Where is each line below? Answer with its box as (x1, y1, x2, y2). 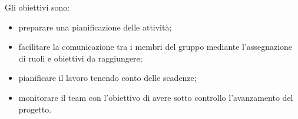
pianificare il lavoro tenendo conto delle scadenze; (18, 72, 197, 84)
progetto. (18, 103, 52, 115)
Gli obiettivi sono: (5, 1, 70, 13)
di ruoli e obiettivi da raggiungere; (18, 52, 143, 64)
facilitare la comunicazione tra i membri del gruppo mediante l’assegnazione (18, 40, 293, 53)
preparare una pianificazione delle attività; (18, 21, 172, 33)
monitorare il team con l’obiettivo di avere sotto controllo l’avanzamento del (18, 91, 293, 103)
